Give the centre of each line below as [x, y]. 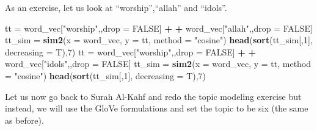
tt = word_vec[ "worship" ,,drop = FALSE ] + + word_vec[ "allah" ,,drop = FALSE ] [159, 28]
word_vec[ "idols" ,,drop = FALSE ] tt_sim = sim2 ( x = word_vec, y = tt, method [158, 64]
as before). [24, 120]
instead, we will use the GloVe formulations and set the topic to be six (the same [157, 108]
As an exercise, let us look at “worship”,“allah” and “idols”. [116, 7]
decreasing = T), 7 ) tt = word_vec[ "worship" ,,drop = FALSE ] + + [131, 51]
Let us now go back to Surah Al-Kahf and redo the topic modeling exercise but [153, 96]
